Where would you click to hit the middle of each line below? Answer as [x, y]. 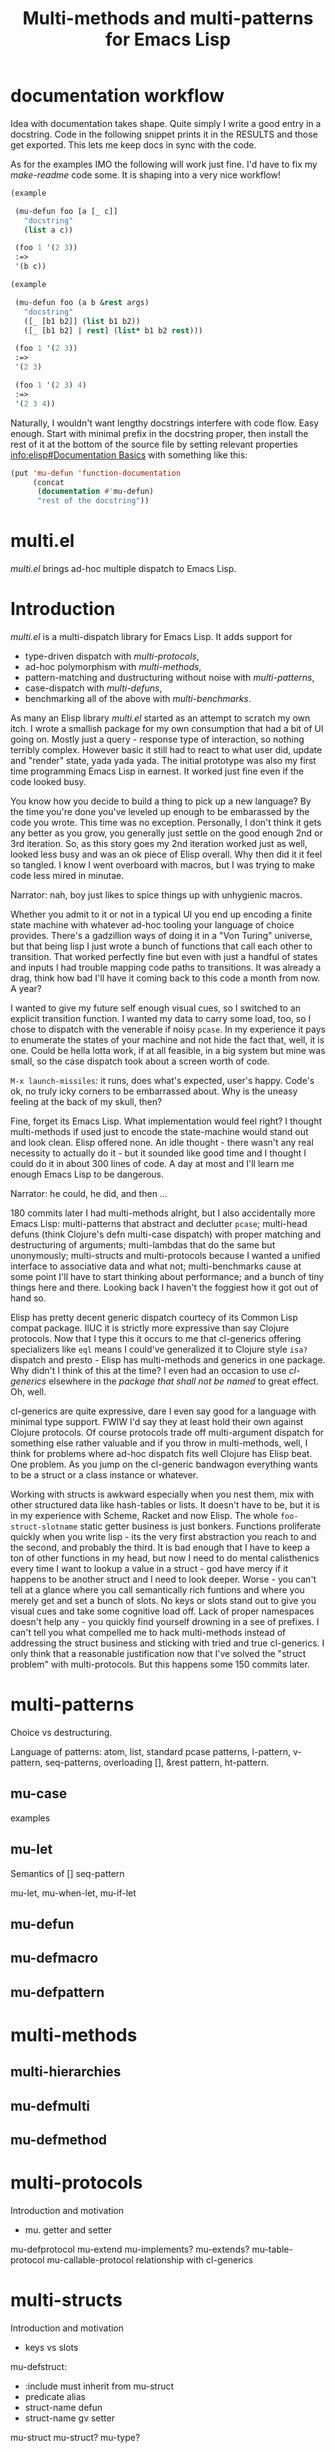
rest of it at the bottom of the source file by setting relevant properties [154, 444]
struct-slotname [44, 1527]
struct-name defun [63, 2408]
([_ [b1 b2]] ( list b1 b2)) [82, 321]
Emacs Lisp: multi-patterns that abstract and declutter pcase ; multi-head [159, 1224]
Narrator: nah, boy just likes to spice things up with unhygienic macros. [156, 895]
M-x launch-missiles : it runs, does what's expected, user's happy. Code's [162, 1081]
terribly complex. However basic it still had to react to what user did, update [166, 750]
